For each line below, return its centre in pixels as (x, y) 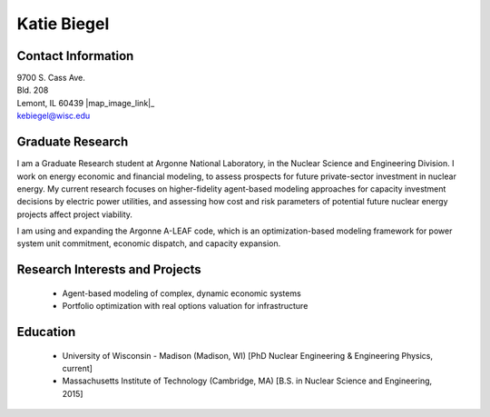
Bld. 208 (33, 90)
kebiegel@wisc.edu (54, 116)
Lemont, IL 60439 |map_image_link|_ (86, 103)
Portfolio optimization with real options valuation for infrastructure (185, 306)
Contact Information (75, 56)
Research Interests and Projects (109, 269)
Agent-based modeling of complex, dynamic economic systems (181, 293)
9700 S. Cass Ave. (51, 78)
